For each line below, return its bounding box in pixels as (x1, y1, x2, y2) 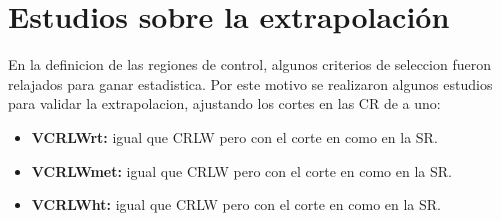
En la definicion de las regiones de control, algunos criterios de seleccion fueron (8, 54, 491, 75)
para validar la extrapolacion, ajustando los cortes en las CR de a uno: (8, 93, 441, 114)
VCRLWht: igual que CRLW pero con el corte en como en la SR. (31, 194, 442, 215)
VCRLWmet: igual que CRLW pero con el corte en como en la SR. (31, 160, 452, 181)
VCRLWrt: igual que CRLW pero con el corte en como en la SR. (31, 126, 438, 147)
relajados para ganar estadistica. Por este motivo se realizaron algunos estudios (8, 73, 493, 94)
